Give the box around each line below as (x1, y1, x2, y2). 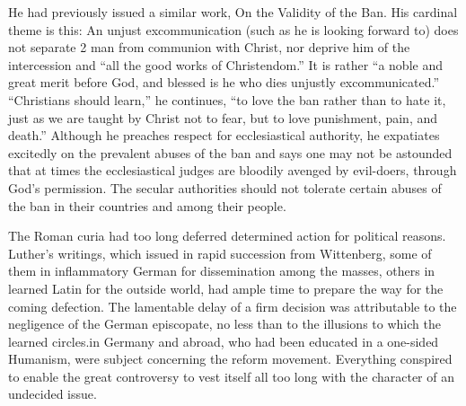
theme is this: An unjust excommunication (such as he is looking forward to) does (8, 20, 459, 39)
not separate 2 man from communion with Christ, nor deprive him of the (8, 38, 410, 57)
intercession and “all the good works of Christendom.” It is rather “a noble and (8, 55, 443, 74)
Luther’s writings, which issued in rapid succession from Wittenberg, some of (8, 243, 432, 262)
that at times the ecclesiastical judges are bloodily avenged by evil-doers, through (8, 161, 457, 180)
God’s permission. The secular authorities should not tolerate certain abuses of (8, 178, 442, 197)
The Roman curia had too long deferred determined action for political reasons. (8, 226, 446, 245)
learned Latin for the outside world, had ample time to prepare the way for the (8, 278, 444, 297)
